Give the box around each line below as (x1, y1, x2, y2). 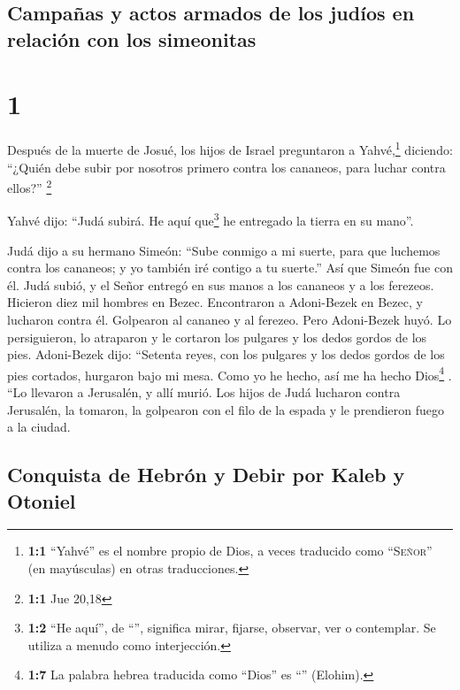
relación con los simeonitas (7, 25, 257, 52)
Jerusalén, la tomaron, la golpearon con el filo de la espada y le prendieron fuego (7, 400, 445, 418)
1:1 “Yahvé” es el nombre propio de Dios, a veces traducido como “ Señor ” (27, 541, 433, 560)
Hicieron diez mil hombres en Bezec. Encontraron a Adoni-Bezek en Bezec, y (7, 293, 423, 311)
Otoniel (7, 487, 76, 514)
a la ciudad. (7, 418, 71, 436)
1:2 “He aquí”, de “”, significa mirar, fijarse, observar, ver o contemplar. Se (27, 618, 436, 637)
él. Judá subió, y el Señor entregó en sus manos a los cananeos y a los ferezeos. (7, 275, 434, 294)
